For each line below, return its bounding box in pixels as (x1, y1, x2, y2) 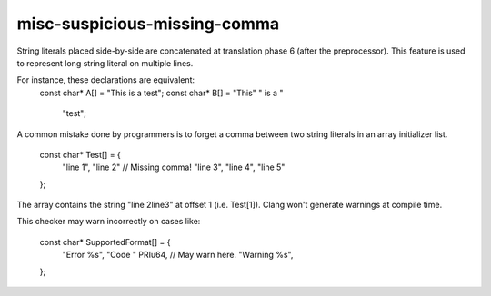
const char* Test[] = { (39, 149, 122, 160)
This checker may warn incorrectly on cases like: (16, 216, 201, 227)
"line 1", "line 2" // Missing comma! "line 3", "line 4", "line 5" (62, 162, 286, 173)
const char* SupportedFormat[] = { (39, 236, 172, 247)
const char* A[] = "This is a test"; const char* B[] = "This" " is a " (39, 87, 284, 98)
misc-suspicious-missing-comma (16, 14, 280, 34)
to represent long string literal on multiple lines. (16, 57, 194, 68)
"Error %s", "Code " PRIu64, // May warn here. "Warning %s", (62, 250, 294, 261)
